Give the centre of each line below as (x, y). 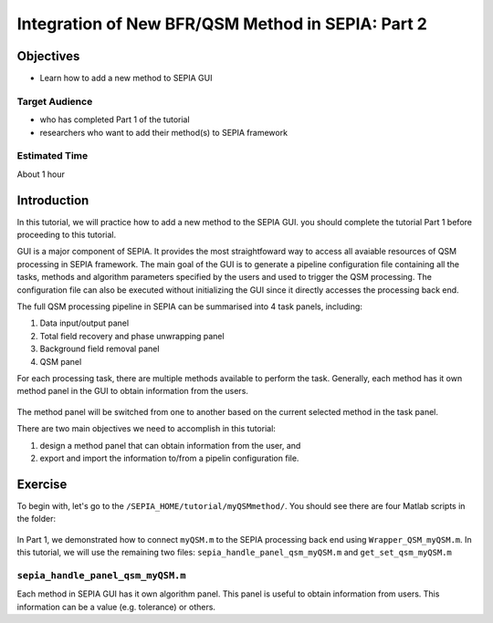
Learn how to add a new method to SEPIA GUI (126, 78)
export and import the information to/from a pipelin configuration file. (169, 458)
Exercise (42, 484)
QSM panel (61, 361)
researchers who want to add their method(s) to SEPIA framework (163, 132)
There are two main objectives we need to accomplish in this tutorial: (146, 429)
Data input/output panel (84, 323)
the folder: (37, 519)
